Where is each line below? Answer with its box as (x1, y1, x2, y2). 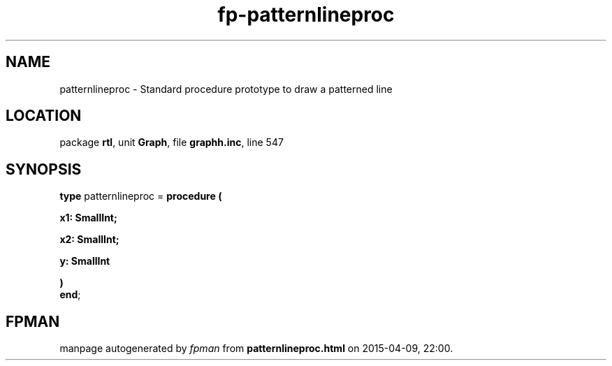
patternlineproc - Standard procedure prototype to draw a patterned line (59, 82, 393, 95)
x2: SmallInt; (59, 233, 119, 246)
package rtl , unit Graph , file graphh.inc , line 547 (59, 136, 284, 149)
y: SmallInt (59, 255, 110, 268)
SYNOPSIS (6, 160, 82, 178)
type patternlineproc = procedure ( (59, 190, 222, 203)
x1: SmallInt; (59, 212, 117, 224)
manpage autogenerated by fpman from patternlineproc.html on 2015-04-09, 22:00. (59, 342, 453, 355)
